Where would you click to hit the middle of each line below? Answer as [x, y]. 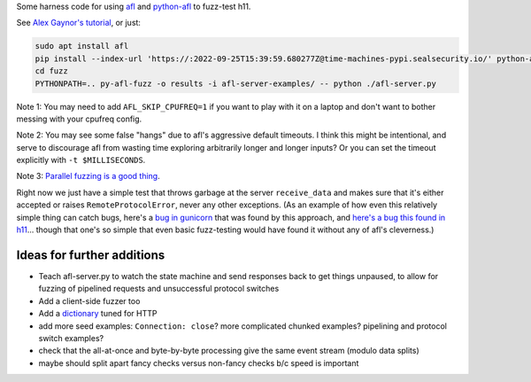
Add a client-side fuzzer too [89, 300]
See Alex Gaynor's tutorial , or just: [79, 23]
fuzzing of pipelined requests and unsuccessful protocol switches [159, 289]
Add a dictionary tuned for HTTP [98, 314]
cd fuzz [51, 71]
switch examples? [71, 338]
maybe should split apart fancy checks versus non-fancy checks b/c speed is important [199, 363]
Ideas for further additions [91, 255]
